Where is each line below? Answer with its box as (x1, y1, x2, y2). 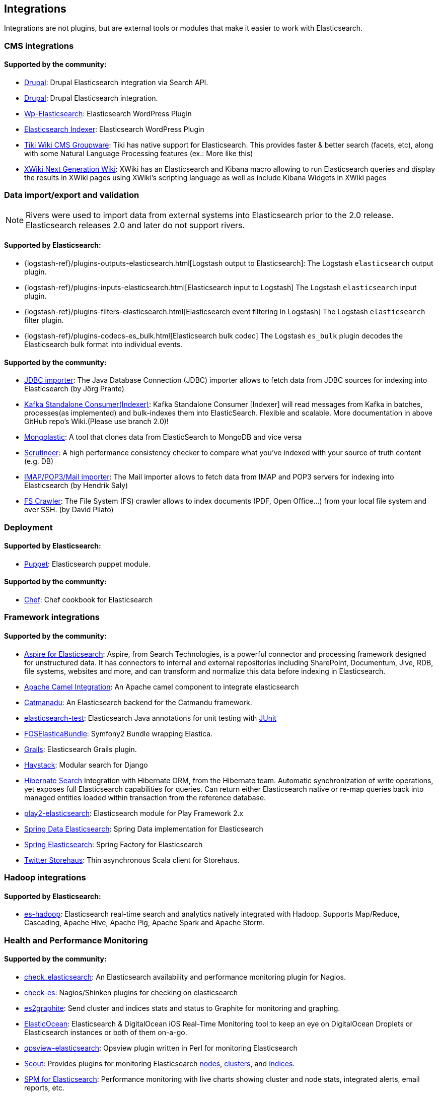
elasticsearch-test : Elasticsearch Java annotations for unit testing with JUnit (24, 713, 276, 722)
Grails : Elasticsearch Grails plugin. (24, 744, 137, 753)
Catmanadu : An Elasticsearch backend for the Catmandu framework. (24, 698, 252, 707)
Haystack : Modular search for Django (24, 760, 148, 769)
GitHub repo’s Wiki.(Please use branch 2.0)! (24, 417, 169, 426)
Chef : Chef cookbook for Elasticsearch (24, 595, 153, 604)
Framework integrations (4, 612, 100, 623)
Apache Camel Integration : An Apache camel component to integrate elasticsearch (24, 682, 299, 691)
